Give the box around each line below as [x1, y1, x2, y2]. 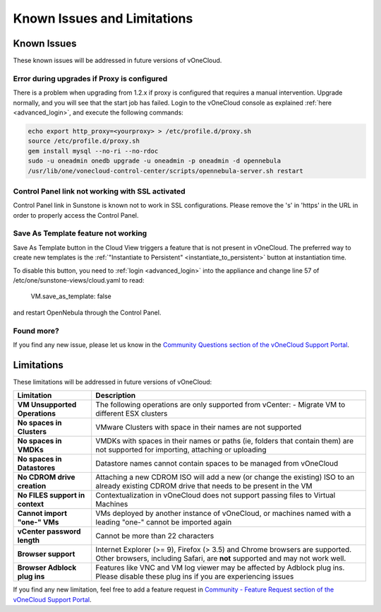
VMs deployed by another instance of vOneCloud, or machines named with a [95, 509, 351, 519]
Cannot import [17, 509, 67, 519]
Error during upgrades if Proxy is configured [13, 73, 168, 83]
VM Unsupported [17, 400, 77, 410]
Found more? [13, 326, 59, 336]
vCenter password [17, 526, 81, 536]
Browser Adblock [17, 563, 77, 572]
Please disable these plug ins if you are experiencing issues [95, 572, 294, 582]
